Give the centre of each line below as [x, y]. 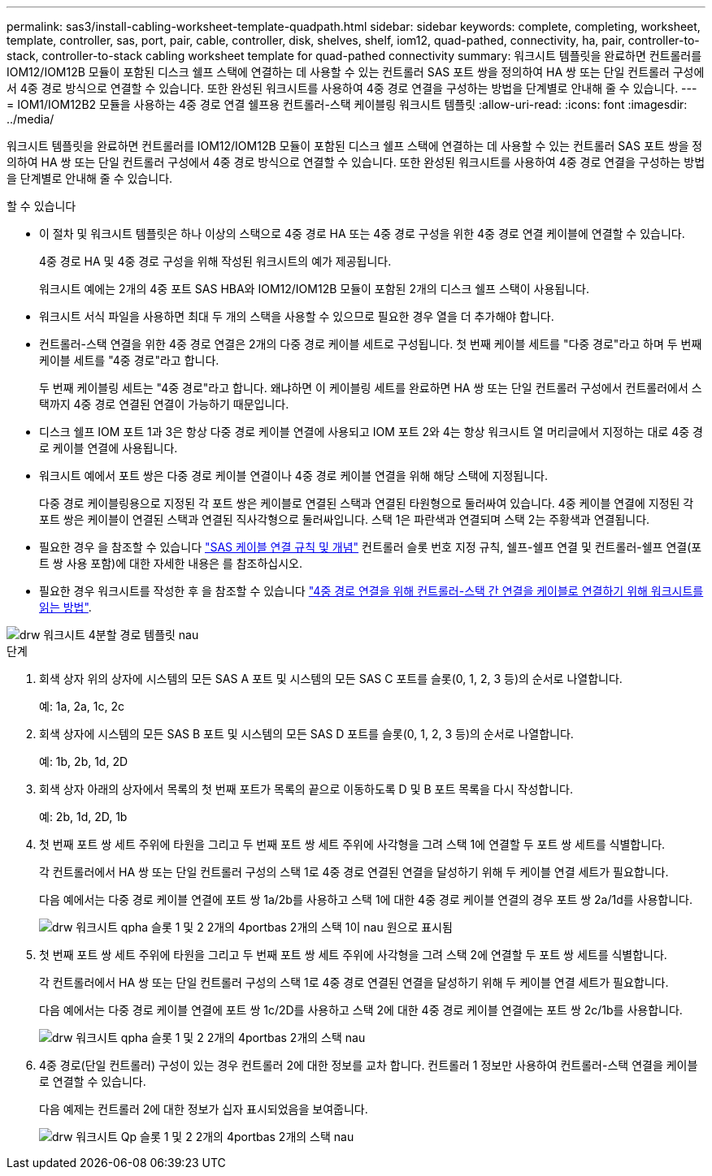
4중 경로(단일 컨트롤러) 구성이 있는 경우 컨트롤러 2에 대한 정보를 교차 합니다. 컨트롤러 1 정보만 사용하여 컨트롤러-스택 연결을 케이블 [369, 1065]
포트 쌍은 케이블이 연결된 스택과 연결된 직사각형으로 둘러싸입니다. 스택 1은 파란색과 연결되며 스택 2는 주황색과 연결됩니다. [345, 519]
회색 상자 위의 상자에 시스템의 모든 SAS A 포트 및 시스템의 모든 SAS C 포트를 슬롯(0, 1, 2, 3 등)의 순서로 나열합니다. [331, 679]
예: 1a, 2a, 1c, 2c [82, 706]
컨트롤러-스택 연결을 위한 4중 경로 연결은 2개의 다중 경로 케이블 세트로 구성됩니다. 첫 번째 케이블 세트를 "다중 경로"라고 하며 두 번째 [371, 344]
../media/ [30, 119]
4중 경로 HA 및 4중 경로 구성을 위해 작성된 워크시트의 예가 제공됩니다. [215, 261]
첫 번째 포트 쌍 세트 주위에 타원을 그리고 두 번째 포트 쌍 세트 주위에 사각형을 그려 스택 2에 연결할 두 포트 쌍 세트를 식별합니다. [353, 955]
